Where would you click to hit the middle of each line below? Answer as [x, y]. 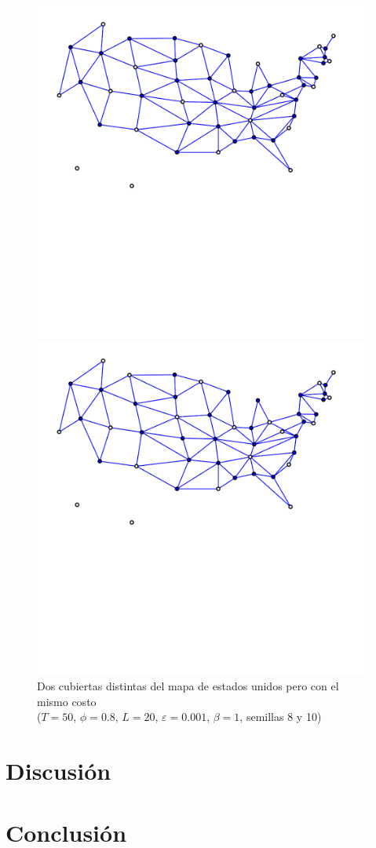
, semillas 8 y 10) [281, 717]
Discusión [58, 771]
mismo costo [67, 701]
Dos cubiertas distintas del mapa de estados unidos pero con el [188, 686]
